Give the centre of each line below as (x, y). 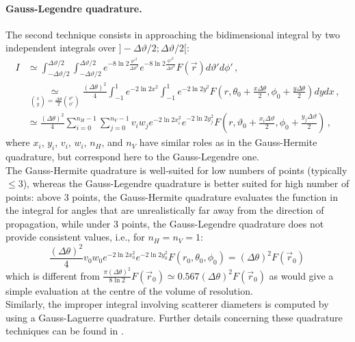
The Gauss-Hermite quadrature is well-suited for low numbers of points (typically (176, 170)
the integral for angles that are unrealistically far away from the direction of (165, 210)
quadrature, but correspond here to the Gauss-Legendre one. (132, 156)
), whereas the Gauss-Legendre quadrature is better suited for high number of (186, 183)
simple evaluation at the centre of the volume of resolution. (129, 290)
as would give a (301, 275)
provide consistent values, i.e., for (75, 237)
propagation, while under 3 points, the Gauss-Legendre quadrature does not (165, 223)
